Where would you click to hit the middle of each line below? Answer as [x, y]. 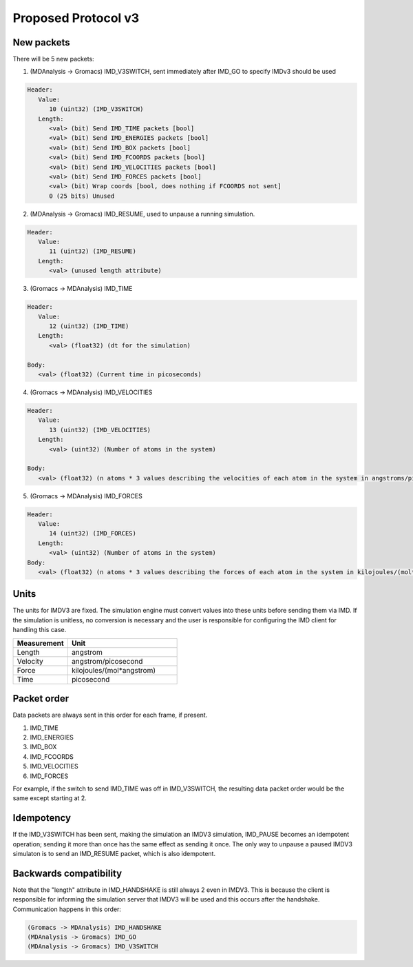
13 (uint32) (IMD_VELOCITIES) [100, 430]
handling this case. [40, 630]
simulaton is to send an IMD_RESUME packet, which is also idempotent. [114, 853]
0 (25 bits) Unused [82, 196]
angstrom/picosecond [107, 661]
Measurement [41, 643]
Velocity [30, 661]
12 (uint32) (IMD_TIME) [89, 326]
